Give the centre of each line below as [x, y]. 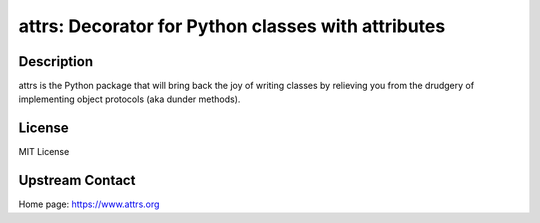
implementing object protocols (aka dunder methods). [129, 99]
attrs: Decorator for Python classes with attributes [232, 26]
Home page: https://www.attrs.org [89, 204]
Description [56, 61]
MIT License [44, 152]
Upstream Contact [77, 180]
